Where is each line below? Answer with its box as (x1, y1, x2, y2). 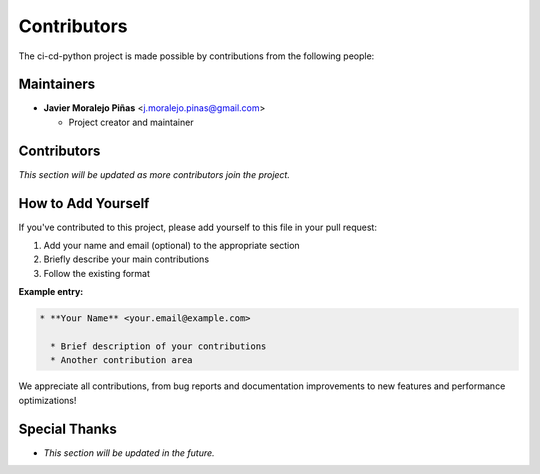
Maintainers (18, 76, 96, 93)
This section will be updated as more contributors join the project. (18, 168, 290, 180)
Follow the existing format (43, 267, 150, 279)
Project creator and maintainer (68, 116, 194, 128)
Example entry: (18, 286, 84, 298)
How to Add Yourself (18, 195, 150, 212)
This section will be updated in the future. (43, 446, 215, 459)
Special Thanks (18, 420, 117, 437)
